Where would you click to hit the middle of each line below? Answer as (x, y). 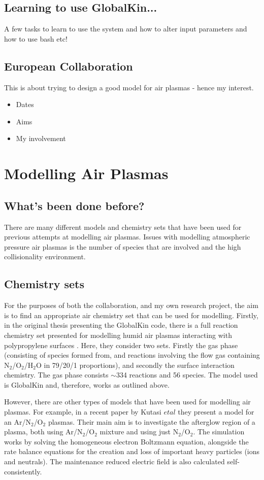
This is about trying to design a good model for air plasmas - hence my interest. (129, 87)
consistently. (23, 471)
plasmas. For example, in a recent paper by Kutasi (83, 412)
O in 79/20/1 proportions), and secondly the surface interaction (135, 365)
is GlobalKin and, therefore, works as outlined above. (87, 384)
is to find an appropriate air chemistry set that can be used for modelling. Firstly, (131, 315)
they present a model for (216, 412)
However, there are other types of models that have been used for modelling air (127, 402)
